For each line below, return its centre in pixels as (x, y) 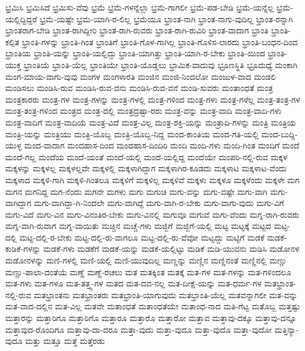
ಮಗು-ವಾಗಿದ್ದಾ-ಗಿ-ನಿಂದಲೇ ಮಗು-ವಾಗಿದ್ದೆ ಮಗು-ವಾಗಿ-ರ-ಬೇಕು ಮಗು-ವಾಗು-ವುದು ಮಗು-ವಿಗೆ (159, 203)
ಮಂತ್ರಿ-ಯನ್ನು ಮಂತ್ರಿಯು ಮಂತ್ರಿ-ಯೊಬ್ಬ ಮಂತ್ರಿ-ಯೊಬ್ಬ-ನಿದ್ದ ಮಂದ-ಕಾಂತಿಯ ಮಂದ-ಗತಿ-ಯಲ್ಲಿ (132, 134)
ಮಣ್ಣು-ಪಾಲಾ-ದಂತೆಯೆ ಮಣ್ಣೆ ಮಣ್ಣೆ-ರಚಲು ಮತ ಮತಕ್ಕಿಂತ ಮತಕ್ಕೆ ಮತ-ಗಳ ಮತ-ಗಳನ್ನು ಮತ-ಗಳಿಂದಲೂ (148, 271)
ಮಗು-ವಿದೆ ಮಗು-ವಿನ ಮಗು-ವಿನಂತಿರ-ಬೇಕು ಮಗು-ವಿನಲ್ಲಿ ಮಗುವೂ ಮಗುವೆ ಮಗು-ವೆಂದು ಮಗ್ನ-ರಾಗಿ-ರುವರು (152, 214)
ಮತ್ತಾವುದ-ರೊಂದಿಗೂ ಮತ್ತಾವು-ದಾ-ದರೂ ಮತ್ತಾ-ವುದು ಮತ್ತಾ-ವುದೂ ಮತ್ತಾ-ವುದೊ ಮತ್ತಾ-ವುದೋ (139, 329)
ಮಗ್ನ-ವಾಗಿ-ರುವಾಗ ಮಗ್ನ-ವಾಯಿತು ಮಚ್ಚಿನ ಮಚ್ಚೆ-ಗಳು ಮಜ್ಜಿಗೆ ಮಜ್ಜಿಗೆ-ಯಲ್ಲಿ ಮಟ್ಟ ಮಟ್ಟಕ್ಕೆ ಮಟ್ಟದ (138, 226)
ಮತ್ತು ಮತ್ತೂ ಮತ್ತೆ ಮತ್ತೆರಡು (65, 341)
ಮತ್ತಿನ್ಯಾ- (287, 329)
